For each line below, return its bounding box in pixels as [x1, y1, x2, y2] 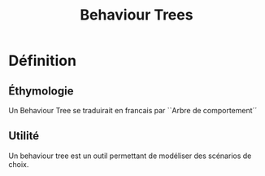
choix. [8, 159, 29, 169]
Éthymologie [8, 84, 74, 98]
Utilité [8, 129, 40, 143]
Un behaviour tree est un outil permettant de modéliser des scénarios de [8, 151, 252, 161]
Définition [8, 51, 77, 70]
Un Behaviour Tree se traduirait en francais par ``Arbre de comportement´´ [8, 106, 258, 115]
